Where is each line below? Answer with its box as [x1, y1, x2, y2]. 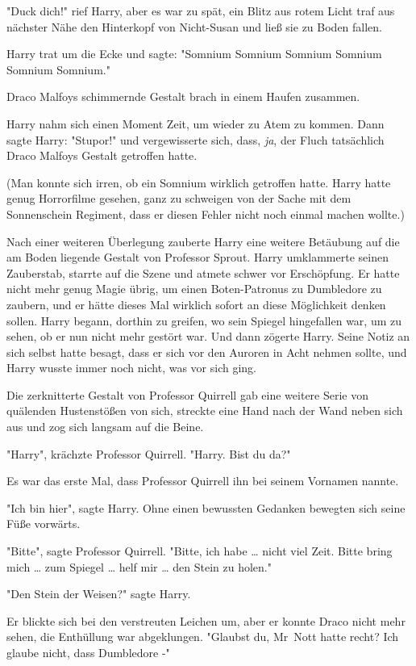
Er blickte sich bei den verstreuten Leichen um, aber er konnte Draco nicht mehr [6, 612, 406, 629]
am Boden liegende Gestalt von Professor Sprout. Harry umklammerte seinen [6, 249, 389, 266]
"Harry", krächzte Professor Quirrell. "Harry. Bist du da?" [6, 445, 291, 462]
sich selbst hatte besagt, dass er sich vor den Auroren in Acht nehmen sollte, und [6, 343, 407, 360]
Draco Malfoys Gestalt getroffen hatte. [6, 147, 198, 164]
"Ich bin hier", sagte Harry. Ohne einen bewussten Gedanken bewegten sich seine [6, 499, 406, 516]
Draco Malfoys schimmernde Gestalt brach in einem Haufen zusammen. [6, 88, 360, 105]
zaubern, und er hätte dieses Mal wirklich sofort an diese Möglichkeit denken [6, 295, 386, 312]
